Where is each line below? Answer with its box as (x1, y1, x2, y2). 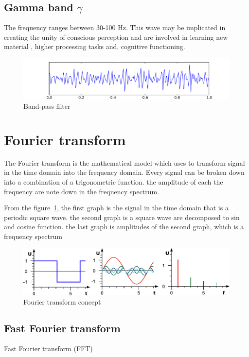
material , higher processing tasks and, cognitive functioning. (4, 41, 185, 51)
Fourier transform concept (23, 297, 101, 307)
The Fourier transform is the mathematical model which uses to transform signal (4, 157, 245, 168)
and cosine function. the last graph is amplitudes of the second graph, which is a (4, 221, 244, 232)
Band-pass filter (23, 101, 71, 111)
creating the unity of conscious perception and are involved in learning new (4, 32, 228, 42)
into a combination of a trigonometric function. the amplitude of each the (4, 176, 223, 187)
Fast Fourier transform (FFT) (4, 343, 93, 354)
